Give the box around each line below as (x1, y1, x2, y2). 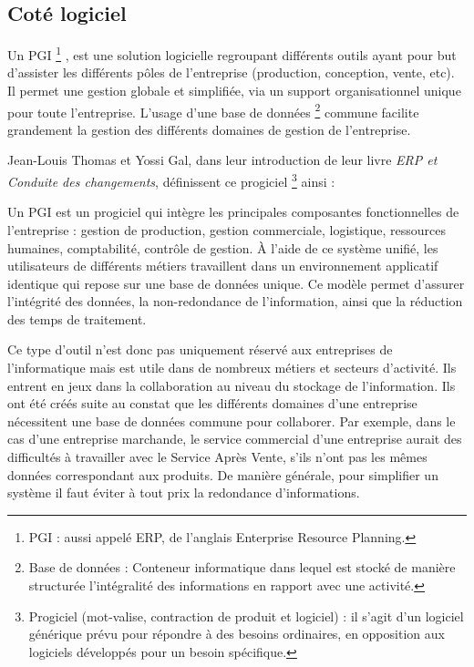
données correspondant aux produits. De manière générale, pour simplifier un (7, 465, 438, 484)
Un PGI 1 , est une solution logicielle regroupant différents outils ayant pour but (7, 43, 457, 64)
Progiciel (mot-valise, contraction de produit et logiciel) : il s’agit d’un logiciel (28, 606, 464, 625)
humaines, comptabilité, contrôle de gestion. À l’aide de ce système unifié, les (7, 238, 438, 257)
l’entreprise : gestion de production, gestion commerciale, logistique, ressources (7, 220, 447, 239)
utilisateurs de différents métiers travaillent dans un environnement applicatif (7, 256, 438, 275)
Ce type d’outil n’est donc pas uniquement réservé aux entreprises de (7, 340, 393, 359)
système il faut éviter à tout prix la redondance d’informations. (7, 483, 360, 502)
